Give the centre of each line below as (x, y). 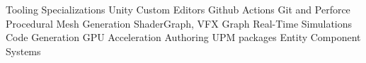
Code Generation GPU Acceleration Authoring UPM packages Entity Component (183, 37)
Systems (23, 51)
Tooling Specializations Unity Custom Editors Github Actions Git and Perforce (178, 9)
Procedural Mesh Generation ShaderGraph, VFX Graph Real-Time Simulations (179, 23)
